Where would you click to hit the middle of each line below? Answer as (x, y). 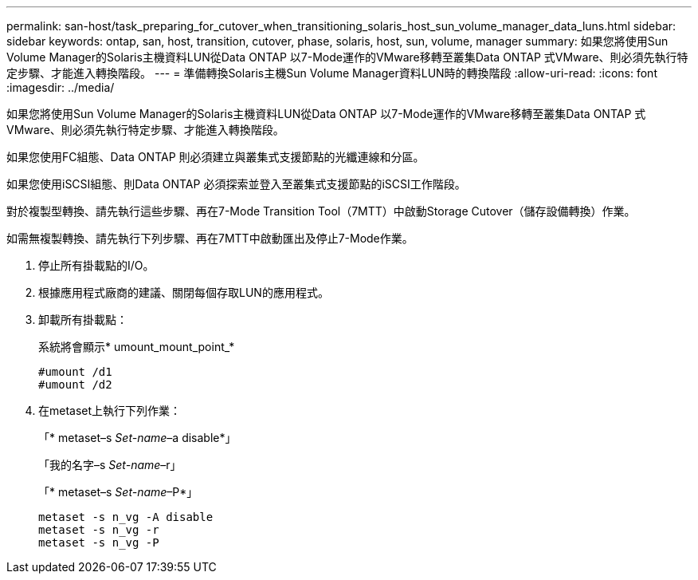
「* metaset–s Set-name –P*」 (118, 492)
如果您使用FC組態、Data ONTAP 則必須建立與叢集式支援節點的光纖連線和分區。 (216, 157)
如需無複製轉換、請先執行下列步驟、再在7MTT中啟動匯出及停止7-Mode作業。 (210, 238)
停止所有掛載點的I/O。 (96, 265)
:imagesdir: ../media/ (61, 87)
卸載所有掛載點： (83, 320)
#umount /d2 (75, 385)
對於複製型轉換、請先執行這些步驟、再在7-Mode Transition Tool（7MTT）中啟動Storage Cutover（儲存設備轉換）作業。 (321, 211)
